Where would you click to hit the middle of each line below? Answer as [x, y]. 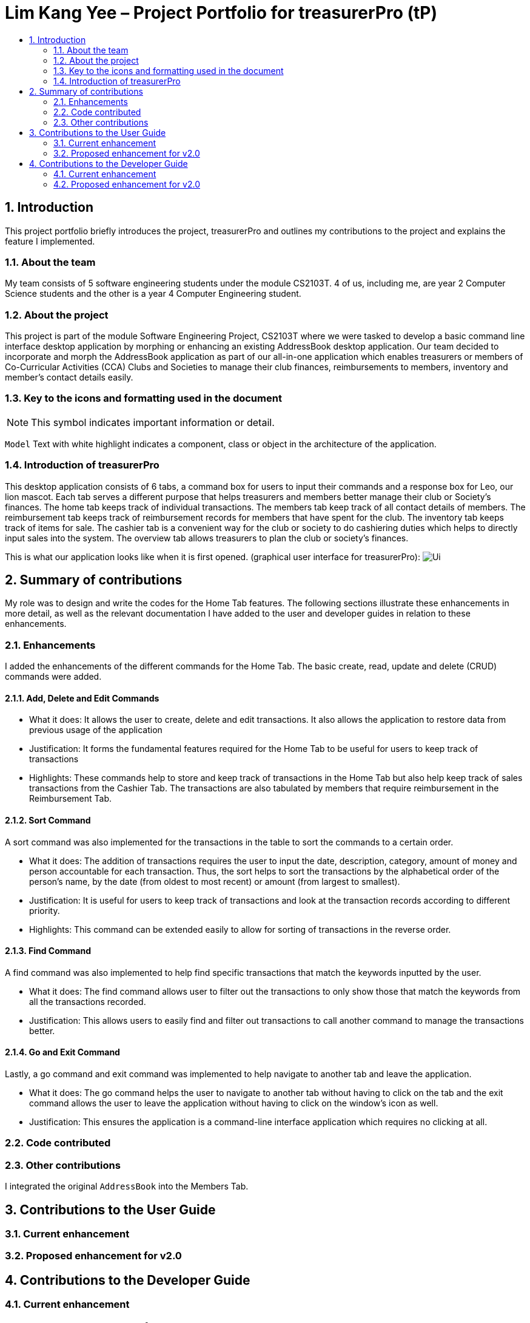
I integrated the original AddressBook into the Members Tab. [127, 1186]
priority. [45, 910]
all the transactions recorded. [88, 1001]
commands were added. [53, 677]
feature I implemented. [50, 241]
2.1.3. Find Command [48, 951]
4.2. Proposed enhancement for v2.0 [127, 184]
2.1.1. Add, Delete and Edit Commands [82, 698]
